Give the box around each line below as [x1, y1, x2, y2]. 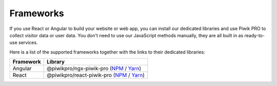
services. [18, 40, 38, 46]
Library [47, 59, 65, 66]
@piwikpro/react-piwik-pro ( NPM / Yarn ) [47, 72, 145, 79]
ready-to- [244, 32, 265, 38]
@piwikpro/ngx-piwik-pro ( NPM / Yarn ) [47, 65, 142, 72]
